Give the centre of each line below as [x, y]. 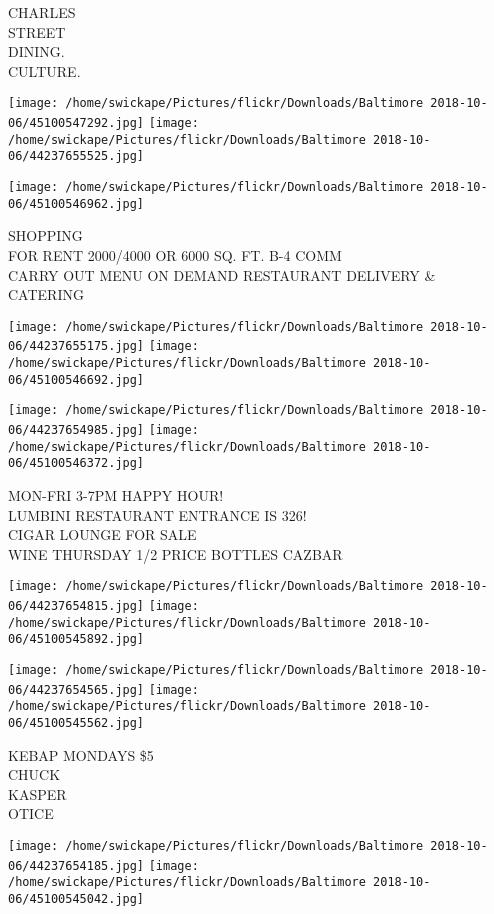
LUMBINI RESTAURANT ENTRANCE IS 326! [157, 514]
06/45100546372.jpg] [76, 463]
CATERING [46, 294]
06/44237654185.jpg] [76, 865]
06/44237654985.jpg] [76, 429]
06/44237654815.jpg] [76, 605]
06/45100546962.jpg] [76, 203]
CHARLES [42, 12]
